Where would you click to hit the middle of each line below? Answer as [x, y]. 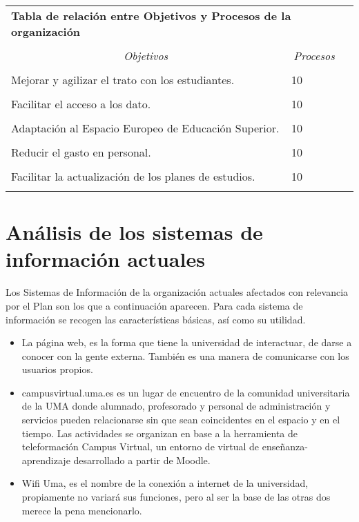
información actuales [105, 259]
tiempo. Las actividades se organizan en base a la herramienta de [159, 433]
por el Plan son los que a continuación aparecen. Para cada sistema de [154, 305]
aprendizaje [46, 460]
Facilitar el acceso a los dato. [81, 104]
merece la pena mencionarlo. [82, 510]
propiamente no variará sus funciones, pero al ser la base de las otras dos [176, 497]
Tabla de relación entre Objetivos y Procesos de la [151, 16]
